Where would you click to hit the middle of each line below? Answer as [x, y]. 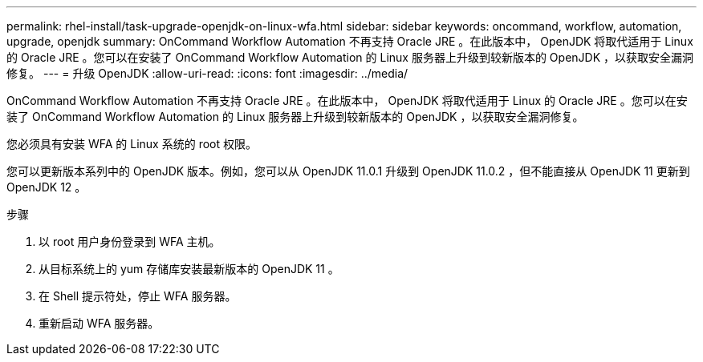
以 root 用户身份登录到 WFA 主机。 [130, 241]
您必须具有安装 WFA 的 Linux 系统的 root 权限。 [132, 144]
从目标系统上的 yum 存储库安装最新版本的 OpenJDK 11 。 [189, 269]
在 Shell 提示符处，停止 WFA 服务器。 [138, 296]
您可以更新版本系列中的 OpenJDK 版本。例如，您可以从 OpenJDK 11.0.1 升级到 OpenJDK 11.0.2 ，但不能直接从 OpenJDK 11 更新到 [348, 171]
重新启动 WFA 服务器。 [99, 323]
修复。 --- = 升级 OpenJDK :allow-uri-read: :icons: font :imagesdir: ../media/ [207, 73]
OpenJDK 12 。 [47, 187]
